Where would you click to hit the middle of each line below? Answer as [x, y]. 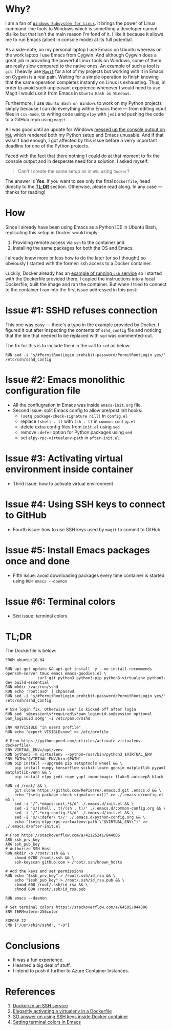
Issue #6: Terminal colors [60, 601]
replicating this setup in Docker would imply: [52, 232]
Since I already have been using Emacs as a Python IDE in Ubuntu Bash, [81, 227]
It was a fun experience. [38, 960]
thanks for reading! [25, 192]
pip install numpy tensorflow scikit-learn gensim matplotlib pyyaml [90, 768]
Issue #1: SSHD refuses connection [81, 311]
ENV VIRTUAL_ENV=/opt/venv [34, 750]
